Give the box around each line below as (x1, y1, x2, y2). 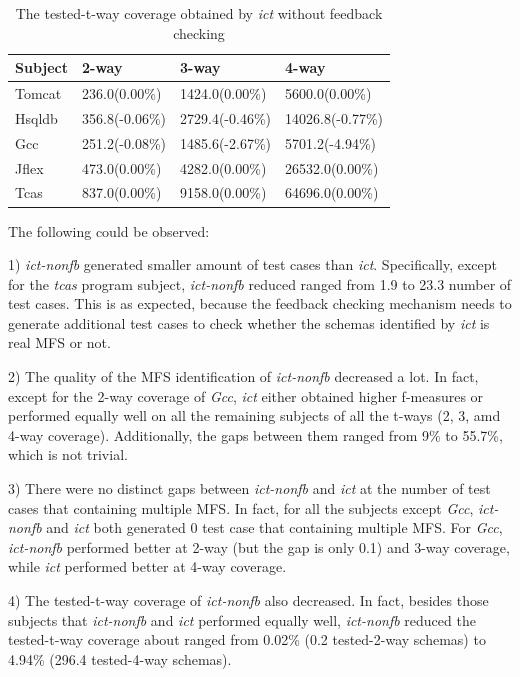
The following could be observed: (8, 220, 210, 241)
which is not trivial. (8, 444, 128, 465)
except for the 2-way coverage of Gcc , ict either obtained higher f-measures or (8, 385, 484, 406)
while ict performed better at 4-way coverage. (8, 556, 287, 577)
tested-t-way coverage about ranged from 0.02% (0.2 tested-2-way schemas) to (8, 629, 486, 650)
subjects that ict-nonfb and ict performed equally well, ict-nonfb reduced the (8, 609, 476, 630)
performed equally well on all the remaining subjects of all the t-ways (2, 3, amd (8, 405, 501, 426)
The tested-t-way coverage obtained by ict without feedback (15, 3, 383, 23)
